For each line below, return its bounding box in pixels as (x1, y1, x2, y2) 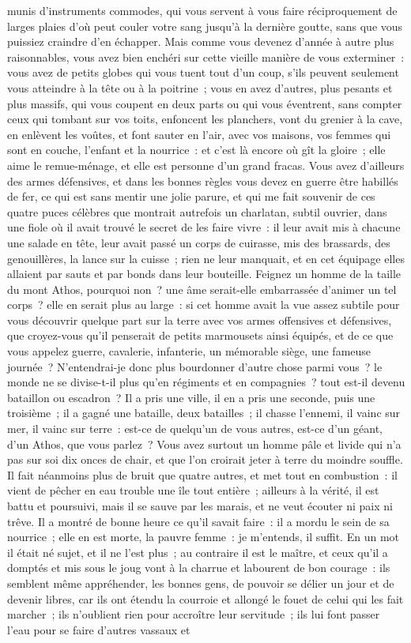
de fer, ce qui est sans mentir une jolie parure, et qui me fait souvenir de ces (7, 188, 375, 205)
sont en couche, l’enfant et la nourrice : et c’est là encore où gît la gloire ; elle (7, 141, 386, 158)
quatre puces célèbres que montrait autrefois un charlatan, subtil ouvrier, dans (7, 203, 387, 220)
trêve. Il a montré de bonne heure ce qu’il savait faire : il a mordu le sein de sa (7, 513, 390, 529)
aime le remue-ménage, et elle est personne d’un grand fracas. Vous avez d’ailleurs (7, 156, 405, 173)
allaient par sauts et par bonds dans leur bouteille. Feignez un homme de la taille (7, 265, 402, 282)
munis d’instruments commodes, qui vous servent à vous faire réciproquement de (7, 2, 398, 18)
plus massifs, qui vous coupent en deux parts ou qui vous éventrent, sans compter (7, 95, 402, 111)
